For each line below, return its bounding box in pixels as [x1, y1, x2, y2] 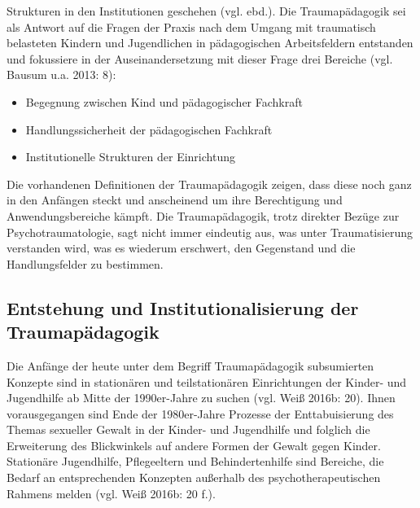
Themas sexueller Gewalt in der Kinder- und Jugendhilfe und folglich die [7, 421, 370, 438]
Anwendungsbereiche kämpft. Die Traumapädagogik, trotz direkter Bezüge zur [7, 207, 400, 224]
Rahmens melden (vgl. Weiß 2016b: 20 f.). [7, 484, 216, 501]
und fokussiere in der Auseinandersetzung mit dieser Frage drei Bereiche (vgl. [7, 50, 393, 67]
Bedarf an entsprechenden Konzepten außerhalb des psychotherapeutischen [7, 469, 381, 486]
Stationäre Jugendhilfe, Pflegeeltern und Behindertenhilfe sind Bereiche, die [7, 453, 384, 470]
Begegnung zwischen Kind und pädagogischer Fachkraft [25, 93, 303, 110]
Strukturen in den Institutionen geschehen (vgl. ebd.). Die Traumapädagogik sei [7, 2, 406, 19]
